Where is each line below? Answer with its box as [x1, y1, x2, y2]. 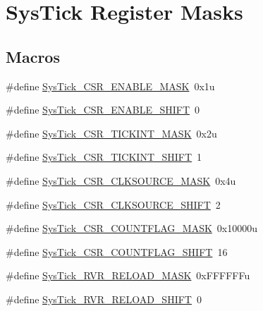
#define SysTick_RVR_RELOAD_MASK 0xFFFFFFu [6, 268, 250, 283]
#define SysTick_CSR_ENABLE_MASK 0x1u [6, 78, 215, 93]
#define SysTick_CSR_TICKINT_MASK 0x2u [6, 126, 217, 140]
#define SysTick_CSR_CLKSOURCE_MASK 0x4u [6, 173, 236, 188]
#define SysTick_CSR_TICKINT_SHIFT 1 [6, 150, 202, 164]
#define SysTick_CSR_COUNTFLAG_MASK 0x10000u [6, 221, 258, 236]
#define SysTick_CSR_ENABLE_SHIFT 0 [6, 102, 200, 117]
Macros [6, 45, 60, 67]
